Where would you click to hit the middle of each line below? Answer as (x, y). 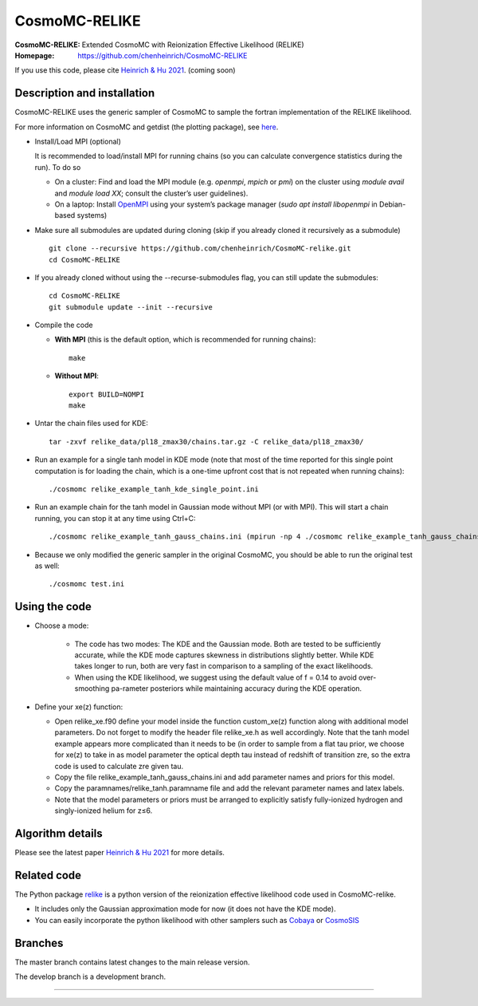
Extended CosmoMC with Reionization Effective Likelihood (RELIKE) (193, 45)
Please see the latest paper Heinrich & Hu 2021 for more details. (119, 853)
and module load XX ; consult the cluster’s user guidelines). (151, 193)
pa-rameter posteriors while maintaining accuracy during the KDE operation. (237, 688)
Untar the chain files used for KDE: (92, 424)
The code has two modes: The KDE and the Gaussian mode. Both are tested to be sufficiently (228, 644)
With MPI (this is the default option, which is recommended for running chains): (185, 340)
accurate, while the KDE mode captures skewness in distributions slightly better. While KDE (224, 655)
